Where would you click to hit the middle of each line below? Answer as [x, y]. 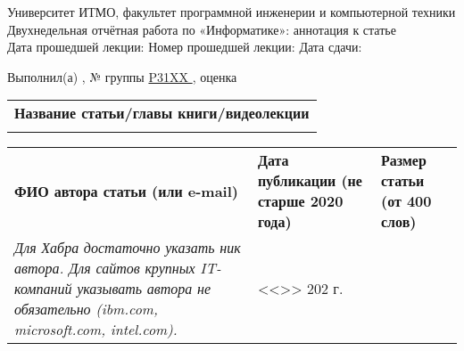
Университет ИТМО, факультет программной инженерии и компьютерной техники [232, 12]
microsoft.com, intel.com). [96, 330]
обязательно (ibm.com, [86, 309]
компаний [43, 289]
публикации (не [310, 181]
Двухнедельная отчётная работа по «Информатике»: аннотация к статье [202, 29]
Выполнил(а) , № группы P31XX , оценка [122, 76]
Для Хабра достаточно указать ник [128, 248]
